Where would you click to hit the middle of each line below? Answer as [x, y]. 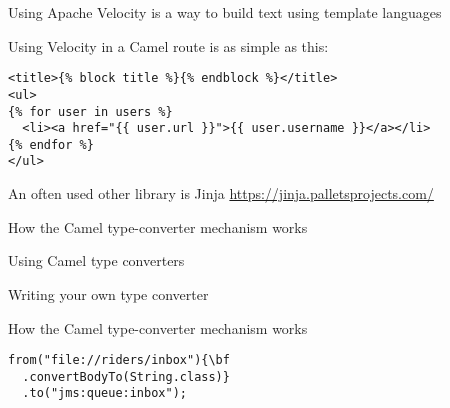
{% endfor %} [51, 144]
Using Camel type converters [96, 260]
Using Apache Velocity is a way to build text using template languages [225, 12]
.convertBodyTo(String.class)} [126, 376]
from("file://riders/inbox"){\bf [119, 360]
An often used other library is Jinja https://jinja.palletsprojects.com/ [221, 193]
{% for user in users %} [90, 111]
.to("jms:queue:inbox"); [104, 393]
